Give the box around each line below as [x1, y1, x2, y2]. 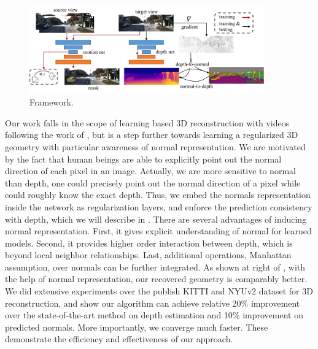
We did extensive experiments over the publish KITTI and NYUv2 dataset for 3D [5, 285, 313, 297]
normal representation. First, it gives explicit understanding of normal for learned [5, 224, 312, 237]
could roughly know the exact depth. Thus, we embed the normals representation [5, 188, 311, 201]
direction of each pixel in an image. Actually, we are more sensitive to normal [5, 164, 296, 177]
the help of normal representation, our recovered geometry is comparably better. [5, 272, 308, 285]
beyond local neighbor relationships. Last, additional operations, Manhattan [5, 248, 292, 261]
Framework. [29, 96, 74, 109]
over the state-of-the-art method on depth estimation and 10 [5, 309, 233, 321]
